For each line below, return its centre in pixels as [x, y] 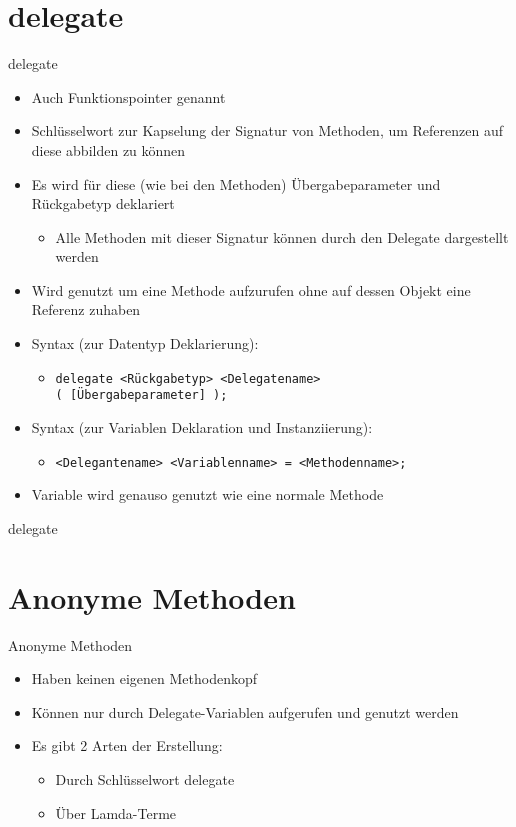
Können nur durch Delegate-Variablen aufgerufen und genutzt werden [245, 711]
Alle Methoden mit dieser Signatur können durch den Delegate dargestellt [282, 236]
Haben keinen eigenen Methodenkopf [144, 678]
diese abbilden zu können [108, 149]
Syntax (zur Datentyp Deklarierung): [145, 343]
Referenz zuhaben [86, 309]
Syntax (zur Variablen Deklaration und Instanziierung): [202, 426]
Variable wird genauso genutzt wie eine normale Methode [207, 494]
